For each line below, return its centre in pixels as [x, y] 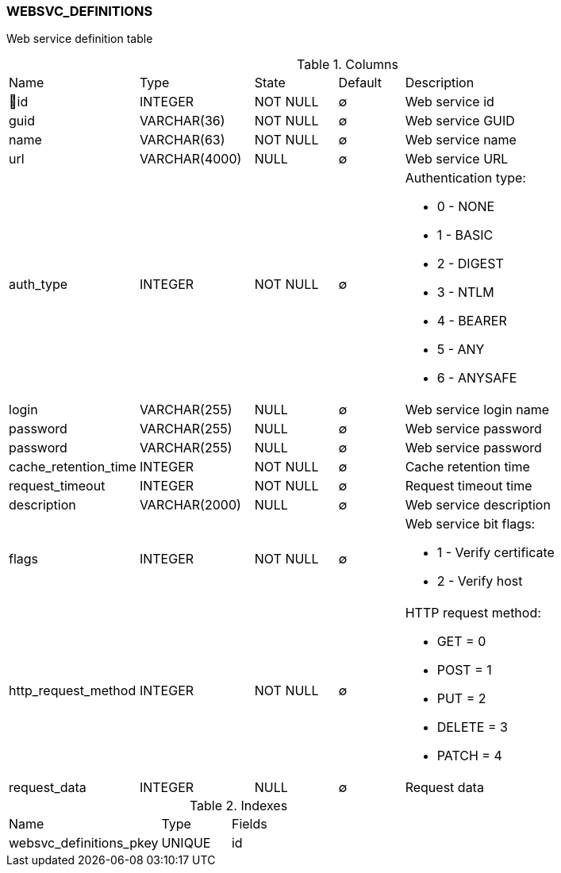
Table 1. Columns [348, 65]
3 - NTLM [465, 292]
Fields [249, 824]
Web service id [450, 102]
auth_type [38, 285]
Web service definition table [80, 39]
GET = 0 [461, 642]
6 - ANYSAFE [477, 378]
